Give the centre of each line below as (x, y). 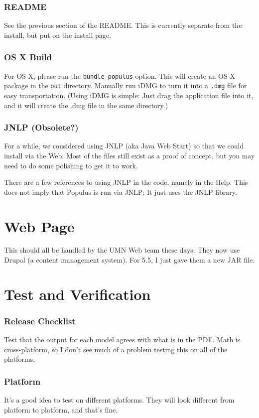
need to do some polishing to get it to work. (71, 165)
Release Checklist (40, 321)
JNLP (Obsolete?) (41, 127)
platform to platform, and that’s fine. (61, 409)
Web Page (39, 226)
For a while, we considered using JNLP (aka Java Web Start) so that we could (124, 146)
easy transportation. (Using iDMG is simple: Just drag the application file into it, (129, 95)
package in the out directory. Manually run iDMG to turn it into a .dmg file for (126, 85)
